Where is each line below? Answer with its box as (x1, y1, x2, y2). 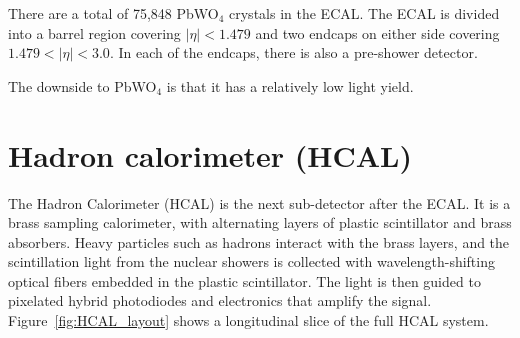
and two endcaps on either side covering (255, 22, 500, 43)
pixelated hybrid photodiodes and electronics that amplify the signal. (8, 290, 432, 311)
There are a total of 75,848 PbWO (8, 3, 219, 23)
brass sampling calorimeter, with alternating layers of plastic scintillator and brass (8, 212, 512, 233)
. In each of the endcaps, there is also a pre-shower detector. (109, 42, 478, 63)
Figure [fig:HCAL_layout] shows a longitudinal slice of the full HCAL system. (8, 310, 489, 331)
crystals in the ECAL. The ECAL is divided (229, 3, 500, 23)
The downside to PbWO (8, 75, 157, 96)
